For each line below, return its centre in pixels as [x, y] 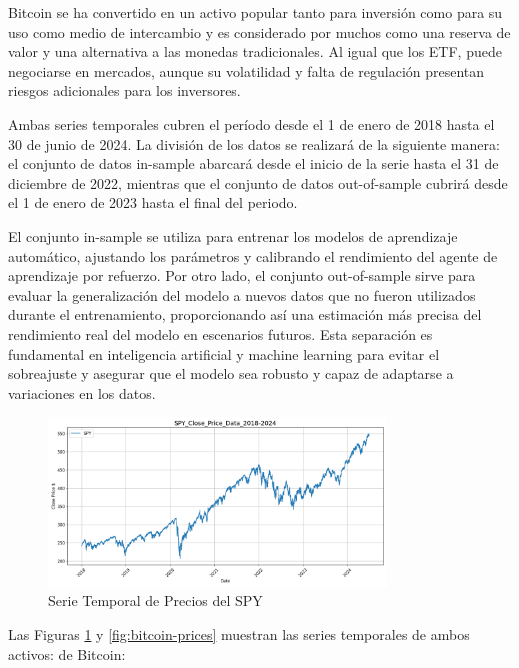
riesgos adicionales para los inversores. [124, 90]
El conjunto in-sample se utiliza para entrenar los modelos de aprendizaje [233, 235]
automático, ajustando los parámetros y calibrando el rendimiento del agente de [253, 255]
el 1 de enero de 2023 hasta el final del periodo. [153, 202]
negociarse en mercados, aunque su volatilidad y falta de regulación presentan [246, 70]
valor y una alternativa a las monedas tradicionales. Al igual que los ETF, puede [255, 51]
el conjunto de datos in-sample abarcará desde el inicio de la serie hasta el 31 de [253, 163]
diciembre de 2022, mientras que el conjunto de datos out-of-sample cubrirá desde [258, 182]
